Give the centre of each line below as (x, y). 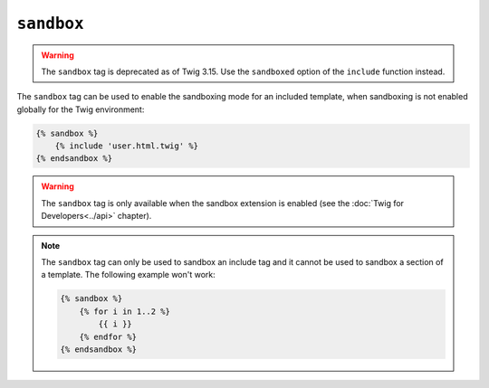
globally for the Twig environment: (81, 109)
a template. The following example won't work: (129, 275)
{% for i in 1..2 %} (125, 311)
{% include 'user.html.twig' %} (127, 146)
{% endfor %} (108, 336)
